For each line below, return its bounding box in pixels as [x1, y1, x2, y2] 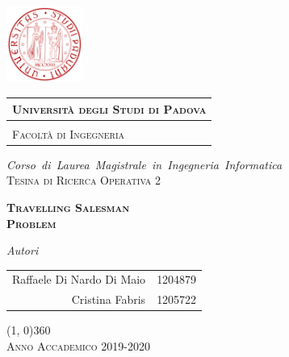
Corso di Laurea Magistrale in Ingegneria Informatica [6, 156, 283, 172]
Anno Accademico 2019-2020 [6, 338, 150, 355]
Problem [6, 214, 57, 231]
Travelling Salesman [6, 198, 130, 215]
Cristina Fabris [71, 291, 146, 308]
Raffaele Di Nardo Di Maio [12, 271, 146, 288]
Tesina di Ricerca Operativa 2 [6, 172, 161, 189]
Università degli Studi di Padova [12, 100, 207, 117]
